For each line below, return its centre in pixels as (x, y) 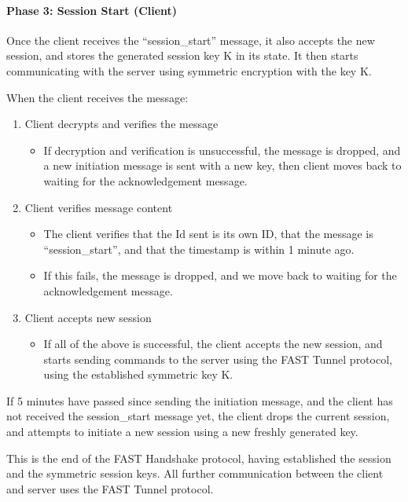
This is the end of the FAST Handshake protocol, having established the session (199, 458)
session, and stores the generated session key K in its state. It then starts (182, 55)
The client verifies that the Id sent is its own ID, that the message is (208, 234)
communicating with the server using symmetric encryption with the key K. (189, 70)
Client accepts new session (88, 317)
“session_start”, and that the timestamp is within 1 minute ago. (199, 249)
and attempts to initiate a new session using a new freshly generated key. (182, 432)
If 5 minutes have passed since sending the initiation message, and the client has (200, 400)
